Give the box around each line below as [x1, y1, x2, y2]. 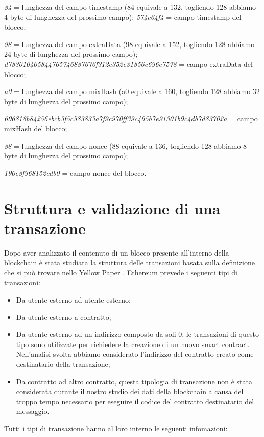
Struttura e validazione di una [4, 197, 221, 218]
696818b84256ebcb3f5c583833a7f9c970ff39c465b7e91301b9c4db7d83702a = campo [4, 113, 258, 124]
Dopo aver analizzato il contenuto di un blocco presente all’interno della [4, 247, 229, 258]
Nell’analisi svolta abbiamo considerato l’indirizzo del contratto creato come [16, 349, 254, 359]
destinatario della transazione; [16, 358, 110, 369]
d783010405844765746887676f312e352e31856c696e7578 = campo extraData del [4, 58, 253, 69]
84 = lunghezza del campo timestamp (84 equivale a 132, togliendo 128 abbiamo [4, 2, 256, 12]
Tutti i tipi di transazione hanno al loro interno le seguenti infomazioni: [4, 423, 228, 433]
